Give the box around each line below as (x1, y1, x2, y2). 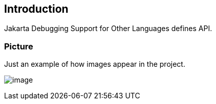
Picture (4, 41, 33, 51)
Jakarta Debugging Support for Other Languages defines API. (4, 24, 212, 33)
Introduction (4, 3, 69, 15)
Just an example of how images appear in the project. (4, 60, 185, 69)
